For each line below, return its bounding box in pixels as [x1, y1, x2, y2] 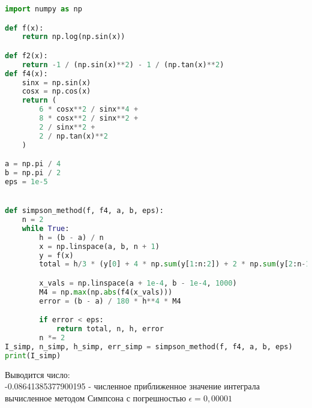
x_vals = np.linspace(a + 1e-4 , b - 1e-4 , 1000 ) [39, 278, 237, 287]
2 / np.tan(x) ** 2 [39, 131, 108, 140]
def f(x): [5, 23, 44, 32]
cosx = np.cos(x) [22, 87, 91, 96]
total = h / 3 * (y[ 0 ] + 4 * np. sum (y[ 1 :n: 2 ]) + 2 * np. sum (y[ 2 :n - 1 [39, 260, 310, 269]
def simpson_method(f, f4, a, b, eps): [5, 206, 164, 215]
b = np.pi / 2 [5, 169, 61, 178]
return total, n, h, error [56, 325, 164, 334]
